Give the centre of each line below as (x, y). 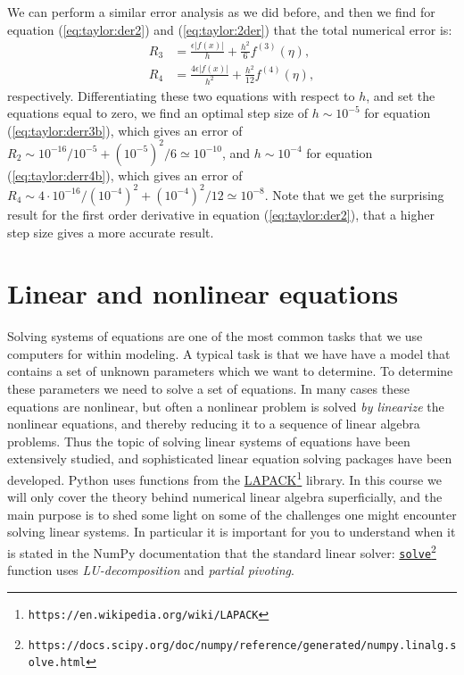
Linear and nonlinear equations (203, 293)
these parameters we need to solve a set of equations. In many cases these (208, 389)
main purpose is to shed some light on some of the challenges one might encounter (232, 514)
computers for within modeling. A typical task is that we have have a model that (229, 353)
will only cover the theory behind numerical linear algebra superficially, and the (225, 497)
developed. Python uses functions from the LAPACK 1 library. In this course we (224, 478)
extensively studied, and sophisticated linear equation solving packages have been (230, 458)
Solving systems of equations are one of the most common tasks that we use (215, 336)
